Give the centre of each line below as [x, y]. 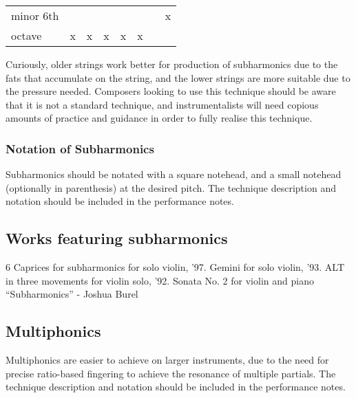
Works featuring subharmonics [117, 238]
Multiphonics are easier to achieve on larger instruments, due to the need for [167, 360]
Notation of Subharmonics [80, 148]
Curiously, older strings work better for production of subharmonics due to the [172, 64]
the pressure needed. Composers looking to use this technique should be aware [171, 91]
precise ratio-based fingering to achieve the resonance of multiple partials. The [171, 373]
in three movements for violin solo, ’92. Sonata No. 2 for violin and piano [160, 280]
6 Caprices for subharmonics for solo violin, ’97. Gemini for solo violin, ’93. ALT [175, 267]
